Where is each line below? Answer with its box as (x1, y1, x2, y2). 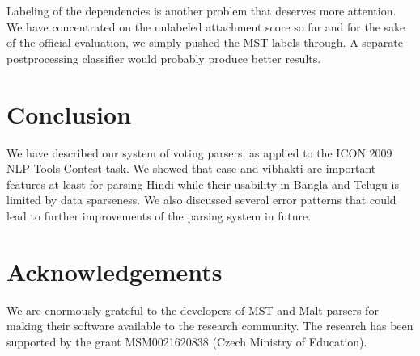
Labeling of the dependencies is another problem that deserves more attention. (6, 2, 397, 19)
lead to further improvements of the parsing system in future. (6, 207, 312, 224)
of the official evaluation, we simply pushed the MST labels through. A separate (6, 34, 403, 51)
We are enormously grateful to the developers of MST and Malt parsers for (6, 301, 379, 318)
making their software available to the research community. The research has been (6, 317, 414, 334)
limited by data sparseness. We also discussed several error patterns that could (6, 191, 397, 208)
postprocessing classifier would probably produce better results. (6, 49, 321, 66)
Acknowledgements (6, 254, 223, 287)
